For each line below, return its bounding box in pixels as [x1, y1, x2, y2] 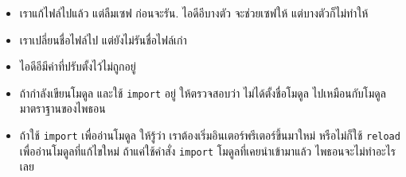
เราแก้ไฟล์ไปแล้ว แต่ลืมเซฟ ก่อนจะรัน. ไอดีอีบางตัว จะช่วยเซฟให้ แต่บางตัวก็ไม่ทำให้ [19, 5, 369, 21]
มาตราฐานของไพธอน [19, 100, 106, 117]
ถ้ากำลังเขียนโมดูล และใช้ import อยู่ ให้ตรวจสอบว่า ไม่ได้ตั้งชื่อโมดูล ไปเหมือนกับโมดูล [19, 84, 386, 101]
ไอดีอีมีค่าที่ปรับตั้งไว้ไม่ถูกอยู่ [19, 58, 136, 75]
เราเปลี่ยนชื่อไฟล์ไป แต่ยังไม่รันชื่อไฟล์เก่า [19, 31, 187, 48]
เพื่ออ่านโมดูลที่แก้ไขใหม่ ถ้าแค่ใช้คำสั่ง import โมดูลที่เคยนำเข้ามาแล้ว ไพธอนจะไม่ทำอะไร [19, 142, 396, 159]
